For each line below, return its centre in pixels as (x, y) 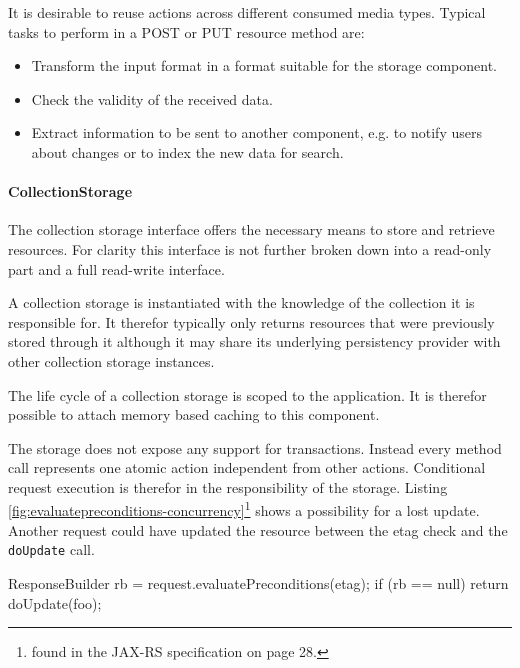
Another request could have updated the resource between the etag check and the (258, 529)
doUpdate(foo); (55, 602)
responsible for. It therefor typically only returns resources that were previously (251, 321)
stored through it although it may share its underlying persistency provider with (254, 341)
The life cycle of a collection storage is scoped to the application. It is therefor (247, 394)
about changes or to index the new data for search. (187, 151)
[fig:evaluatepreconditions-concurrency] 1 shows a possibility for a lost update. (244, 509)
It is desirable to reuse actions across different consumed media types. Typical (247, 12)
